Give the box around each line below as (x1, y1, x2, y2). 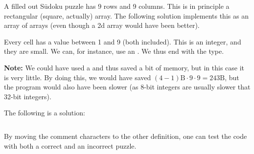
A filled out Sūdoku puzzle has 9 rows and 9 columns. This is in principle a (4, 1, 230, 11)
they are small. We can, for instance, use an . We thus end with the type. (4, 46, 224, 56)
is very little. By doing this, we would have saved (4, 72, 151, 82)
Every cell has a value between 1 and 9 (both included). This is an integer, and (4, 36, 241, 46)
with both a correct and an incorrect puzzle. (4, 140, 137, 151)
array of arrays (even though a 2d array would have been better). (4, 20, 200, 30)
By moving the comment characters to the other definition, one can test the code (4, 131, 247, 141)
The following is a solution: (4, 108, 85, 118)
